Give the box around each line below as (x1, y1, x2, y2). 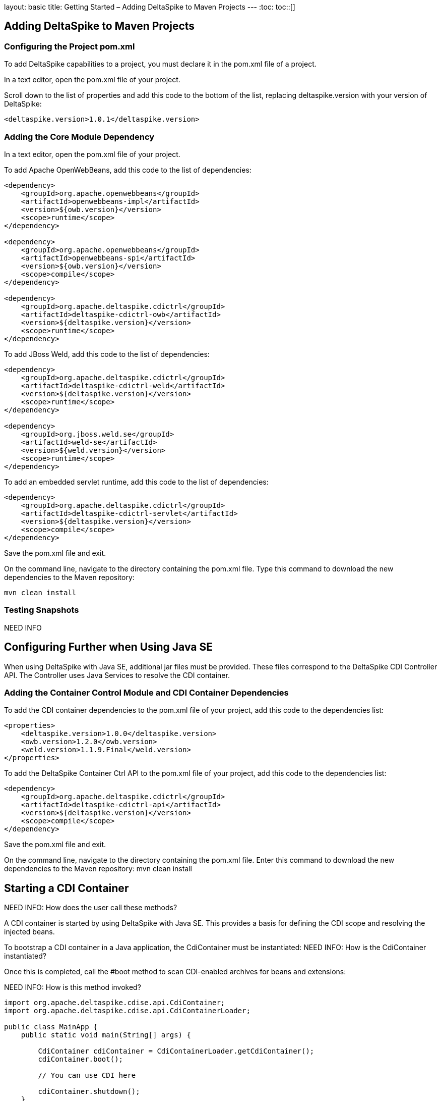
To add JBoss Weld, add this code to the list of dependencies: (4, 349, 210, 358)
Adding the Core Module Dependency (4, 131, 155, 142)
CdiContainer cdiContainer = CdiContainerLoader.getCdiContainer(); (38, 1047, 314, 1056)
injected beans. (4, 927, 55, 936)
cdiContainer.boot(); (38, 1055, 123, 1064)
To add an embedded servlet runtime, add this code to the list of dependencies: (4, 477, 269, 486)
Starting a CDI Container (4, 881, 129, 895)
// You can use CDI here (38, 1071, 136, 1080)
